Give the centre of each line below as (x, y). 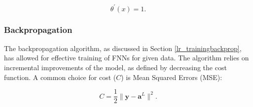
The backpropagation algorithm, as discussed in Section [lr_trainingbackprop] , (123, 48)
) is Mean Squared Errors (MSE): (172, 77)
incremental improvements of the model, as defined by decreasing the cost (115, 67)
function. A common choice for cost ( (60, 77)
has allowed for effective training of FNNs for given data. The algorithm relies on (126, 58)
